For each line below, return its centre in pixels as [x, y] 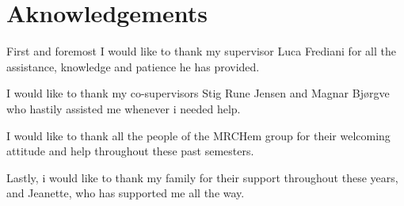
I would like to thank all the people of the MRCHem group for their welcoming [198, 135]
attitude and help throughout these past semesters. [130, 151]
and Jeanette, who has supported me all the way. [126, 193]
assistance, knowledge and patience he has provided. [133, 66]
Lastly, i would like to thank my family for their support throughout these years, [202, 177]
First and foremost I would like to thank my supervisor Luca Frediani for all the [201, 51]
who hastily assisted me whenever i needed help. [124, 108]
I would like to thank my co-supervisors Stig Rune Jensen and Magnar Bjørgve [198, 93]
